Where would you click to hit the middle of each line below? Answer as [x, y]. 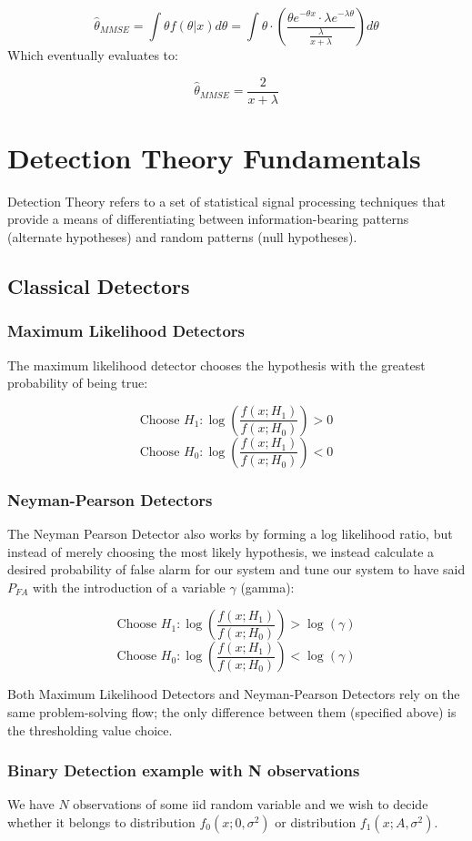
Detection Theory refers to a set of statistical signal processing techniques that [226, 201]
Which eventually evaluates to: [93, 55]
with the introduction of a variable [129, 587]
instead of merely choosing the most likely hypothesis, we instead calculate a [221, 551]
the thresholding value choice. [90, 730]
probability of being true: [78, 383]
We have [31, 804]
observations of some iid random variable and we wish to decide [251, 804]
